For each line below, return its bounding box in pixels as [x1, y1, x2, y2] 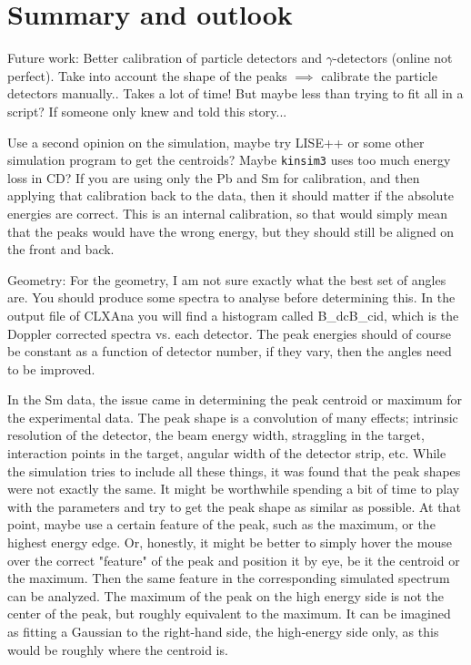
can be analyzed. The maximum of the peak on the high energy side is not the [7, 586, 445, 605]
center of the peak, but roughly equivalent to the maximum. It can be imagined [7, 604, 451, 623]
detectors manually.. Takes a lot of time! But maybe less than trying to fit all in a [7, 84, 464, 103]
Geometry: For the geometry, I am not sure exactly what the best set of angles [7, 270, 446, 289]
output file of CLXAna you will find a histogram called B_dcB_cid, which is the [7, 305, 459, 324]
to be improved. [7, 359, 95, 378]
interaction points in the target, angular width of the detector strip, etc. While [7, 444, 446, 463]
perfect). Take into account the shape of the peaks [7, 66, 287, 85]
